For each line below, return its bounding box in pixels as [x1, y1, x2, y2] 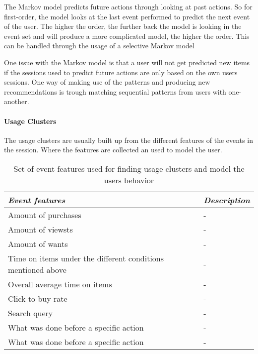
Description [203, 194, 250, 206]
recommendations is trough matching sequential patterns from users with [4, 86, 226, 97]
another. [4, 96, 29, 107]
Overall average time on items [8, 278, 112, 290]
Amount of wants [8, 237, 68, 249]
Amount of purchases [8, 209, 81, 221]
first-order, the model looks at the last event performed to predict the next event [4, 11, 250, 21]
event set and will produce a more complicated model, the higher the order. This [4, 30, 250, 41]
